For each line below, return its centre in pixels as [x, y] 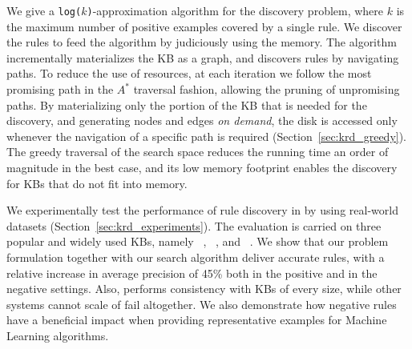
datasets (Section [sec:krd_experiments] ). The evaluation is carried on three [194, 225]
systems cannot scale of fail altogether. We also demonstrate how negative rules [202, 304]
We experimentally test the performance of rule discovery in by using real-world [202, 210]
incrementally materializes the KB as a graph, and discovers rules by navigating [203, 57]
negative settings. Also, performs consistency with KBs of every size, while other [204, 289]
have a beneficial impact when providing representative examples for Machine [197, 320]
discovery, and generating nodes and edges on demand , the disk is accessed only [202, 120]
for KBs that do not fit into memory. [97, 183]
